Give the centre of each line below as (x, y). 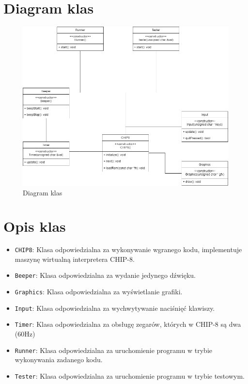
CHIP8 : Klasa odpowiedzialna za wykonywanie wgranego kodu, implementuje (128, 249)
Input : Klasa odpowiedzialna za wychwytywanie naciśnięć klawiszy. (115, 308)
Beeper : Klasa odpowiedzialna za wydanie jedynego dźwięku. (105, 275)
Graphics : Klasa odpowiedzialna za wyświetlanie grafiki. (99, 292)
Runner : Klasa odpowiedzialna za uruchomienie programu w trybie (114, 350)
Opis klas (35, 226)
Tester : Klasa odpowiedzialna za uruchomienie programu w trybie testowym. (130, 376)
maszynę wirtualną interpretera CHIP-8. (75, 259)
